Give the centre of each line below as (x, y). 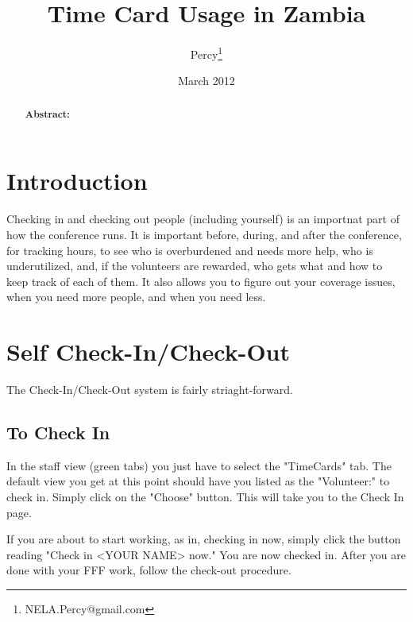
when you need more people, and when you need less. (136, 297)
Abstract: (47, 114)
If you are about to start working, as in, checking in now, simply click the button (204, 539)
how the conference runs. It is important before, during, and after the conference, (204, 234)
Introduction (77, 181)
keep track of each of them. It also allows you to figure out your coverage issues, (201, 281)
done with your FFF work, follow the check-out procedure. (149, 570)
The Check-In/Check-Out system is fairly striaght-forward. (150, 390)
